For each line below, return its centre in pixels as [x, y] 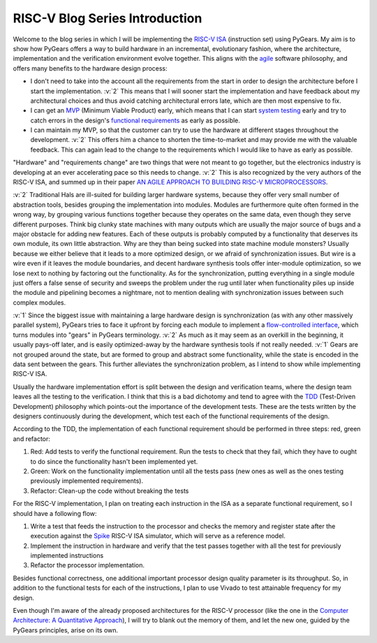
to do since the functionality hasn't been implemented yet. [114, 461]
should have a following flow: [55, 513]
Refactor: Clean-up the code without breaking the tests [110, 491]
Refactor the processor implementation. [87, 565]
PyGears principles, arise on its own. [66, 630]
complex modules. [39, 302]
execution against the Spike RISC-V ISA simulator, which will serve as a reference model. [158, 536]
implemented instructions [67, 556]
